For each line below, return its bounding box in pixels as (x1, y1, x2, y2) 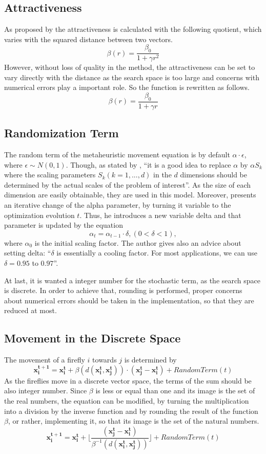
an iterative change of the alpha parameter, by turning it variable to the (4, 199, 231, 210)
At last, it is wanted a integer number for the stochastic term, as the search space (4, 275, 260, 285)
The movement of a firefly (4, 354, 85, 365)
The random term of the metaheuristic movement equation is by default (4, 149, 230, 160)
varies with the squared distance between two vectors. (4, 33, 173, 44)
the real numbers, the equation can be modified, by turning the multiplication (4, 395, 249, 406)
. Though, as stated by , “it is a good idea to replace (66, 159, 231, 170)
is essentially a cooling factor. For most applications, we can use (56, 247, 257, 258)
